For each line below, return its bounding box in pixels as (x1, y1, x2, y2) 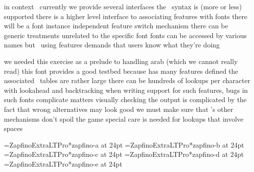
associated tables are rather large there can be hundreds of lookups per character (4, 75, 251, 86)
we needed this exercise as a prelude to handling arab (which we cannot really (4, 56, 238, 66)
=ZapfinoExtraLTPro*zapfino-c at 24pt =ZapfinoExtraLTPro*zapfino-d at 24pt (4, 149, 244, 159)
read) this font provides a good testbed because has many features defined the (4, 65, 238, 76)
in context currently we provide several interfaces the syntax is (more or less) (4, 1, 242, 11)
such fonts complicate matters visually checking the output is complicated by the (4, 94, 247, 105)
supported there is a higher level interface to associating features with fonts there (4, 11, 248, 21)
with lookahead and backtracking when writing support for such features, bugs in (4, 85, 248, 95)
